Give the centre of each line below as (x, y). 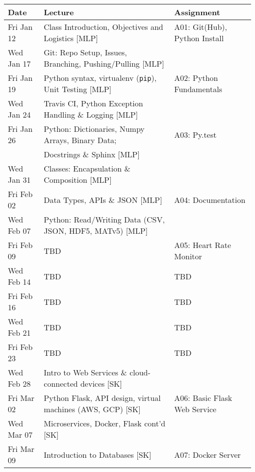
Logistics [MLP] (71, 38)
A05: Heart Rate (203, 245)
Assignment (197, 12)
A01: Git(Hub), (201, 27)
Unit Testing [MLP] (78, 89)
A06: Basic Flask (203, 398)
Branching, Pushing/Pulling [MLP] (104, 63)
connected (61, 384)
